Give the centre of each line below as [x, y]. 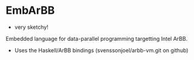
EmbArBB [30, 10]
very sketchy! [32, 27]
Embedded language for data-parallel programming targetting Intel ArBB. [97, 38]
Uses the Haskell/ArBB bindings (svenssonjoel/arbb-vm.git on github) [101, 50]
